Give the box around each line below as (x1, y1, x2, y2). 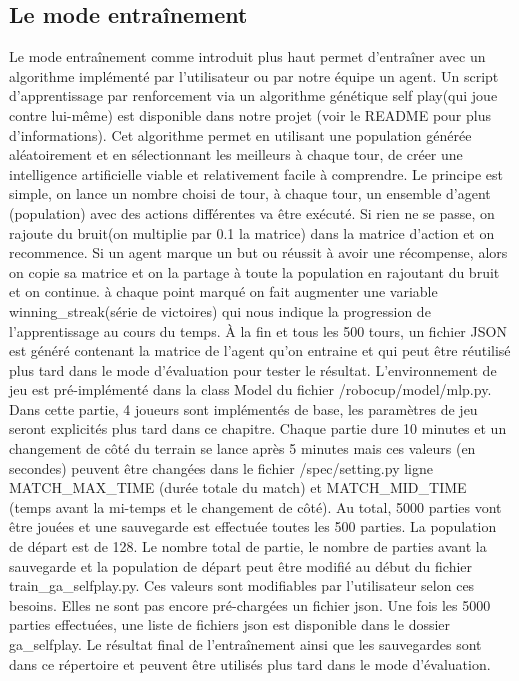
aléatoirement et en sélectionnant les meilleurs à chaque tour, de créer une (9, 144, 463, 165)
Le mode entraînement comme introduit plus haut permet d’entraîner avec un (9, 46, 486, 67)
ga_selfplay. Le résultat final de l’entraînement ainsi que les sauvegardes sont (9, 634, 482, 655)
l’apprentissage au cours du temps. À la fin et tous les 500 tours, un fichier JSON (9, 320, 507, 341)
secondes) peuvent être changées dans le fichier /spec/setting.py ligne (9, 457, 433, 478)
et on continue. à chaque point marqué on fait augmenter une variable (9, 281, 438, 302)
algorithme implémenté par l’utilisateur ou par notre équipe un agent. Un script (9, 65, 499, 86)
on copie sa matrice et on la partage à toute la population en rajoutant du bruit (9, 261, 500, 282)
